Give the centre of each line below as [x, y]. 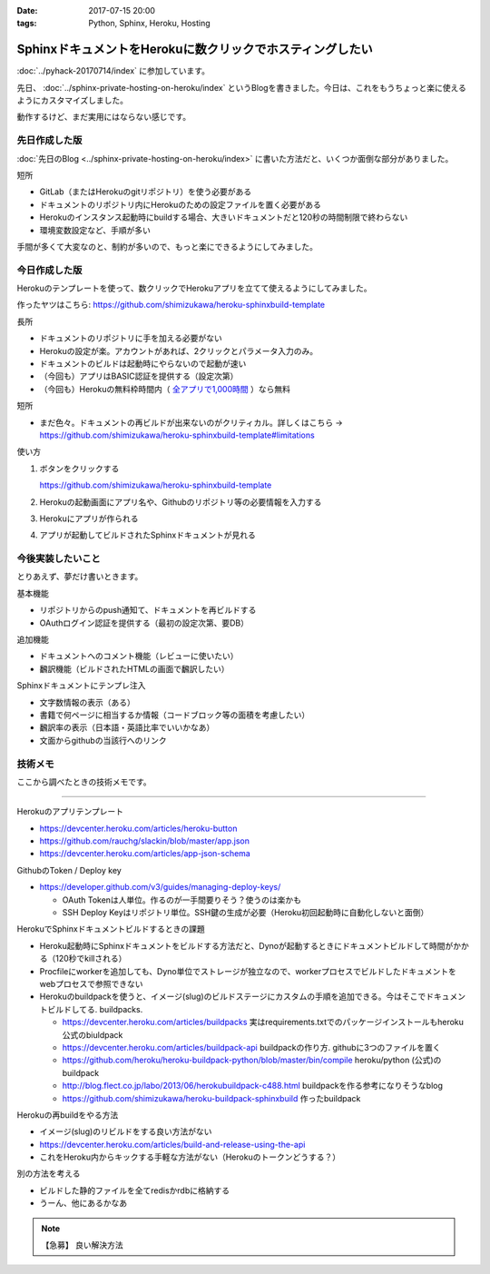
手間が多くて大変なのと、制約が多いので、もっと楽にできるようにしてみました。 [167, 246]
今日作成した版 [49, 270]
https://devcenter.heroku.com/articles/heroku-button [138, 828]
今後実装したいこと [59, 558]
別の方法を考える [49, 1174]
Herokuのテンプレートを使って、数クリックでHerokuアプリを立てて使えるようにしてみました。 [194, 288]
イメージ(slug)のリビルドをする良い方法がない [126, 1131]
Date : [27, 10]
